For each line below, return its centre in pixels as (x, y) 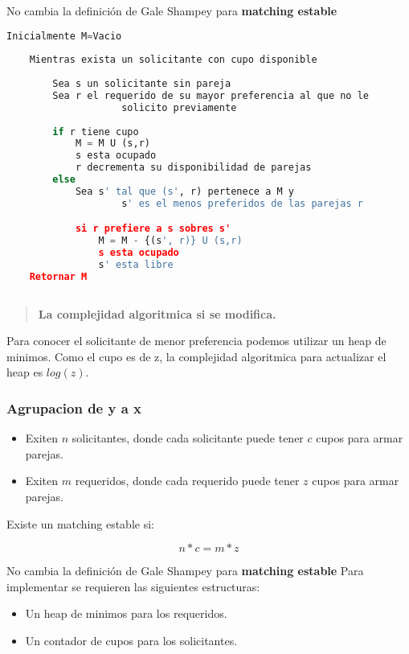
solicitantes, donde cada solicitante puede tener (188, 438)
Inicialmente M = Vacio (64, 36)
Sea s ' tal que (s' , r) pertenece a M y (184, 191)
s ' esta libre (136, 265)
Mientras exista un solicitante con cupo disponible (173, 60)
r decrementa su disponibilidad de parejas (193, 168)
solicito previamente (179, 107)
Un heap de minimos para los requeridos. (126, 613)
